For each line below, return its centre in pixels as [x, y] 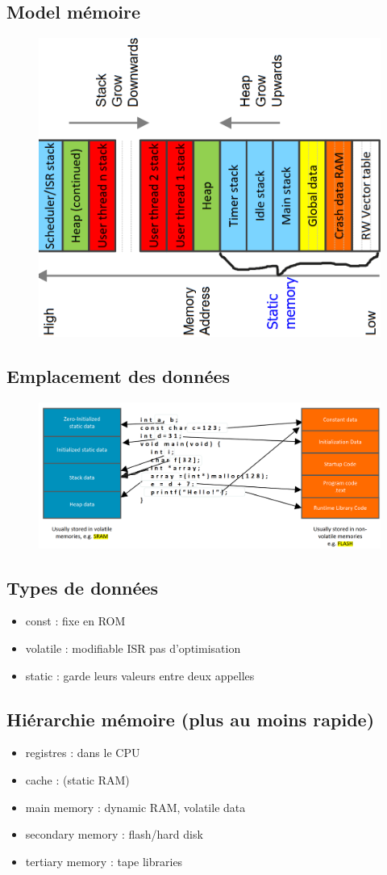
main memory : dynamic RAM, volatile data [135, 807]
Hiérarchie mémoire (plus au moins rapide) [191, 719]
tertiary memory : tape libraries [104, 861]
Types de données [83, 587]
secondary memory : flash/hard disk [114, 834]
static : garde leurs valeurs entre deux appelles [140, 675]
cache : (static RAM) [77, 779]
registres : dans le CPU [83, 753]
